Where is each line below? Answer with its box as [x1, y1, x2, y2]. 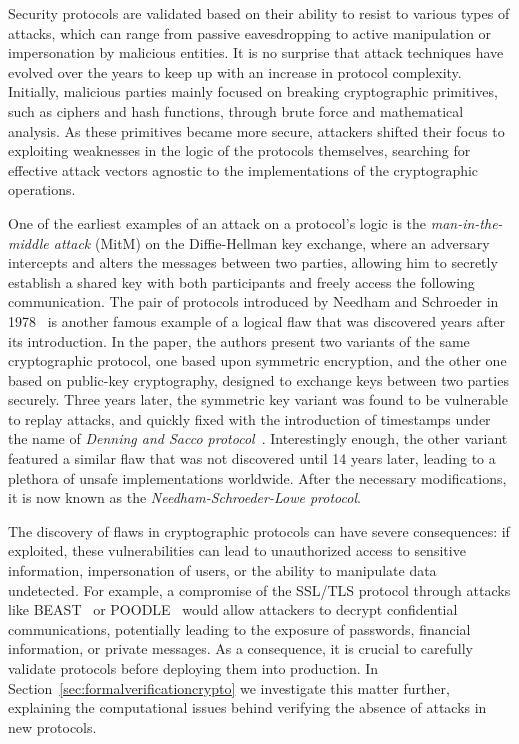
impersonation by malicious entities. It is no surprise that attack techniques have [8, 42, 504, 63]
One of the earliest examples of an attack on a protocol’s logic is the [8, 212, 427, 233]
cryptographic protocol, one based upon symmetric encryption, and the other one [8, 350, 507, 371]
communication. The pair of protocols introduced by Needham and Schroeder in [8, 291, 499, 312]
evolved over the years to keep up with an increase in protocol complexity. [8, 61, 462, 82]
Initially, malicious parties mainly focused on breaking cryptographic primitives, [8, 81, 498, 102]
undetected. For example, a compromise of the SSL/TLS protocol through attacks [8, 579, 511, 600]
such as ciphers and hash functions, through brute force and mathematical [8, 100, 464, 121]
